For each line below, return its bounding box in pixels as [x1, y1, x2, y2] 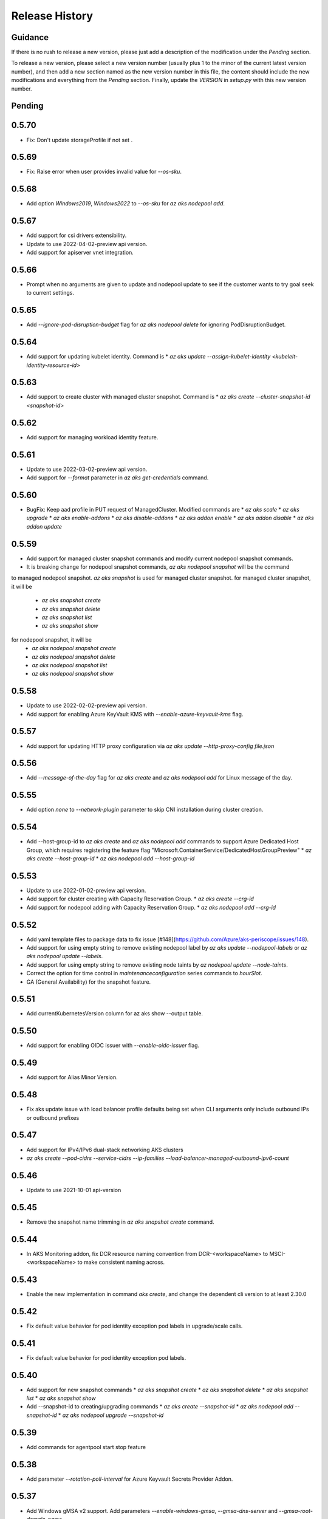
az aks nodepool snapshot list [32, 661, 108, 668]
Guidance [11, 32, 49, 43]
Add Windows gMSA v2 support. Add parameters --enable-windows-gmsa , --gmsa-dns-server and [26, 1507, 278, 1514]
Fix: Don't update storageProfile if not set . [26, 136, 133, 143]
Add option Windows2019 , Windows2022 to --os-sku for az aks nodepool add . [26, 200, 225, 207]
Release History [11, 9, 94, 22]
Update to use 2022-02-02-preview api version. [26, 702, 148, 709]
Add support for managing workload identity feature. [26, 433, 159, 441]
